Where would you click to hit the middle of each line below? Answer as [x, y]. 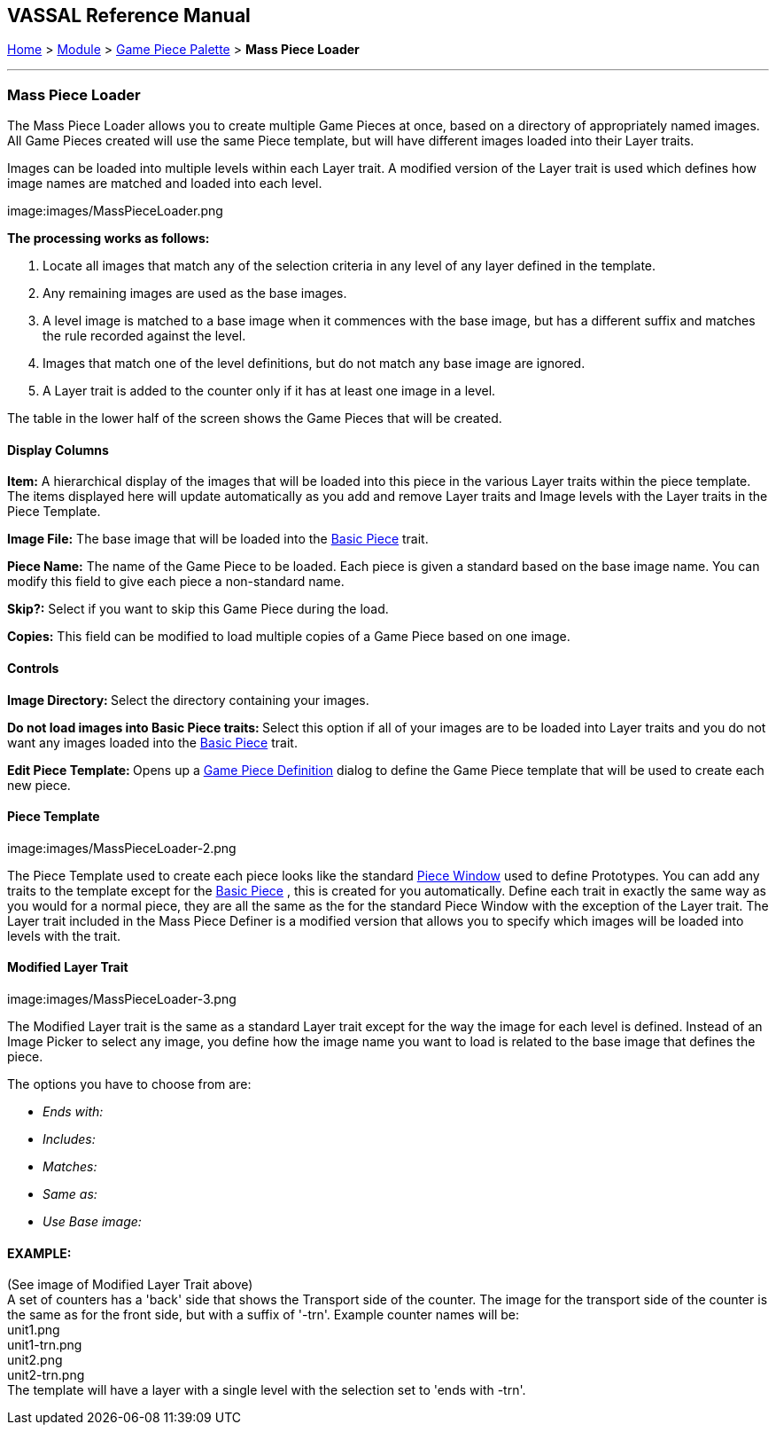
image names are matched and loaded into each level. [165, 184]
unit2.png [35, 1360]
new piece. [39, 785]
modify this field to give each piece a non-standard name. [176, 582]
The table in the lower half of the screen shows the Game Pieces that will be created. [255, 419]
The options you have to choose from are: [129, 1084]
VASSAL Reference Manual [129, 16]
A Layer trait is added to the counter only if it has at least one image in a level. [269, 391]
